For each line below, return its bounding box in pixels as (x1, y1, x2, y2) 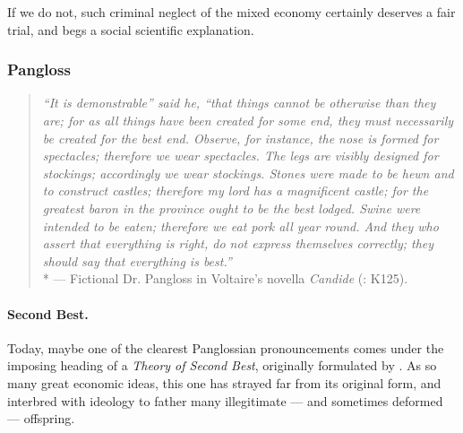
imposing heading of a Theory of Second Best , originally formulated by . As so (7, 356, 437, 375)
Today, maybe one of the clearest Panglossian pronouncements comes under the (7, 338, 444, 357)
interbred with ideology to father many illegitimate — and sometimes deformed (7, 391, 443, 410)
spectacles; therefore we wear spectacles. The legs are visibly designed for (42, 146, 439, 165)
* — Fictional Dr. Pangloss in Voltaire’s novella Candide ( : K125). (42, 269, 408, 288)
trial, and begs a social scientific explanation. (7, 20, 254, 39)
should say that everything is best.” (42, 251, 232, 270)
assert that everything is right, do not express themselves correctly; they (42, 234, 434, 253)
